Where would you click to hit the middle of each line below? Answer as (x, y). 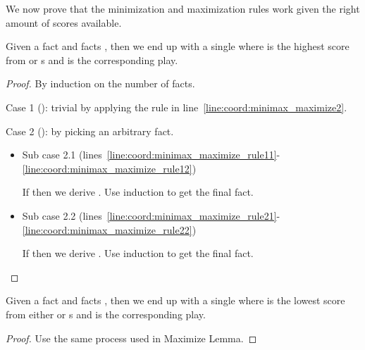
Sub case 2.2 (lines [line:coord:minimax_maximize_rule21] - (151, 215)
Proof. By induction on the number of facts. (100, 83)
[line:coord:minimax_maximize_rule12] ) (109, 168)
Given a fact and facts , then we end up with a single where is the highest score (178, 46)
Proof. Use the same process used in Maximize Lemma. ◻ (131, 338)
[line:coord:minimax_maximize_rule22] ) (109, 229)
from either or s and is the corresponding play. (106, 314)
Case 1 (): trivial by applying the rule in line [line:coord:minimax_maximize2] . (177, 107)
